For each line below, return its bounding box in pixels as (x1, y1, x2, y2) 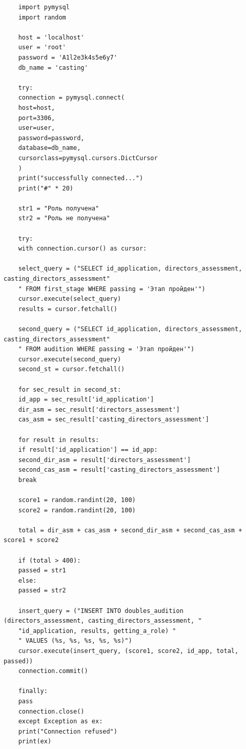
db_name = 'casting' (18, 64, 88, 71)
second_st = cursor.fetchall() (18, 366, 125, 373)
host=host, (18, 104, 55, 111)
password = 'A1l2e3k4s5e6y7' (18, 53, 117, 61)
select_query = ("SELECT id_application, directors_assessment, (18, 265, 242, 273)
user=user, (18, 124, 55, 132)
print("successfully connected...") (18, 175, 143, 182)
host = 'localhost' (18, 33, 85, 41)
